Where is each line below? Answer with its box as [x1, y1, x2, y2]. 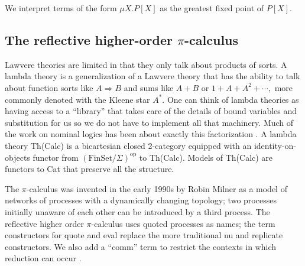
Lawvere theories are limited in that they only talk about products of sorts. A [5, 58, 287, 70]
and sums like [124, 81, 174, 93]
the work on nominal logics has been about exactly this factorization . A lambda [5, 128, 297, 140]
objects [5, 151, 30, 163]
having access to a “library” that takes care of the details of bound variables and [5, 105, 297, 117]
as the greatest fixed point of [160, 2, 264, 14]
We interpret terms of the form [5, 2, 117, 14]
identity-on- [254, 139, 297, 151]
